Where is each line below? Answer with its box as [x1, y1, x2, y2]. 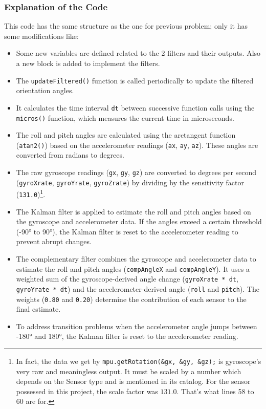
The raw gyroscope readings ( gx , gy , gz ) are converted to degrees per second [16, 167, 257, 177]
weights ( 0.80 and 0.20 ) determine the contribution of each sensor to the [16, 293, 247, 304]
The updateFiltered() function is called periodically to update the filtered [16, 75, 254, 85]
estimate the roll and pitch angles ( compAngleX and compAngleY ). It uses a [16, 263, 250, 274]
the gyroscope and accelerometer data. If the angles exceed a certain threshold [16, 216, 262, 227]
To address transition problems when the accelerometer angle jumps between [16, 320, 257, 331]
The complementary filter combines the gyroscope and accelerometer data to [16, 253, 256, 264]
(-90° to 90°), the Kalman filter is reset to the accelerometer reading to [16, 226, 238, 236]
